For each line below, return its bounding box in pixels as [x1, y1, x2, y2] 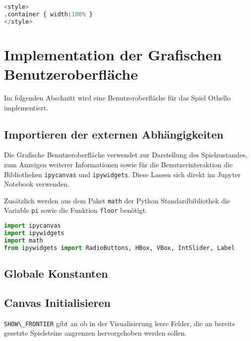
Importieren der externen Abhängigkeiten [4, 126, 224, 142]
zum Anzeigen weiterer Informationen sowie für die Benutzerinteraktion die [4, 159, 233, 169]
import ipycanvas [4, 222, 61, 230]
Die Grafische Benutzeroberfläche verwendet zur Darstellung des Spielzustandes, [4, 149, 248, 160]
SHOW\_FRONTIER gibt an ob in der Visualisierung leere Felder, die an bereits [4, 318, 235, 328]
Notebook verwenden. [4, 179, 69, 189]
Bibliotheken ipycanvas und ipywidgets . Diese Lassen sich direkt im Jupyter [4, 169, 241, 179]
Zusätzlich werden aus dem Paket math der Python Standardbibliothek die [4, 195, 230, 205]
